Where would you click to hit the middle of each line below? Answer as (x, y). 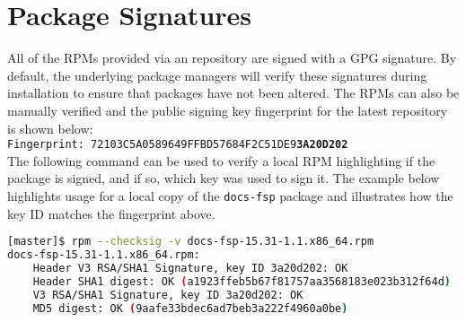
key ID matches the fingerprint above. (111, 213)
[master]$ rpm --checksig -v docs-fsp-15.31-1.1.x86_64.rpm (191, 242)
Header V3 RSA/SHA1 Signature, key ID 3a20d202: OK (190, 268)
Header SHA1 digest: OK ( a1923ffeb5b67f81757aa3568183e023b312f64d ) (242, 281)
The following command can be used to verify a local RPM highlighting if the (221, 160)
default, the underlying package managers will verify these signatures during (217, 75)
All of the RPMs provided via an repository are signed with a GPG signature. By (232, 58)
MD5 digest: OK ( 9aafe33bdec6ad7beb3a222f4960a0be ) (190, 308)
